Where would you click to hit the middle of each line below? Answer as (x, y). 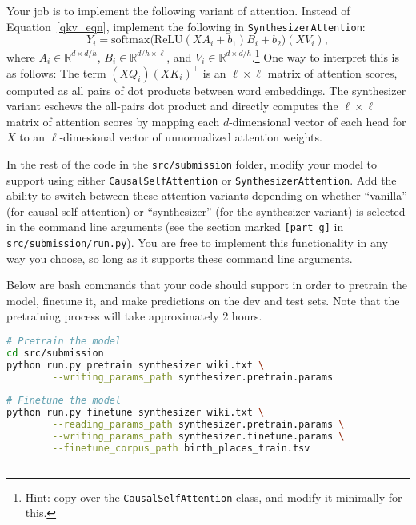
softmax (131, 40)
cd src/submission (55, 353)
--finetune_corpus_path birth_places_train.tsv (181, 448)
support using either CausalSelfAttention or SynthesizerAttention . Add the (202, 179)
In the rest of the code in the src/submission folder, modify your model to (192, 163)
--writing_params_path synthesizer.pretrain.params (193, 377)
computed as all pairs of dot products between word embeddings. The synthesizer (206, 90)
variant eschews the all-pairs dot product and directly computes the (172, 106)
